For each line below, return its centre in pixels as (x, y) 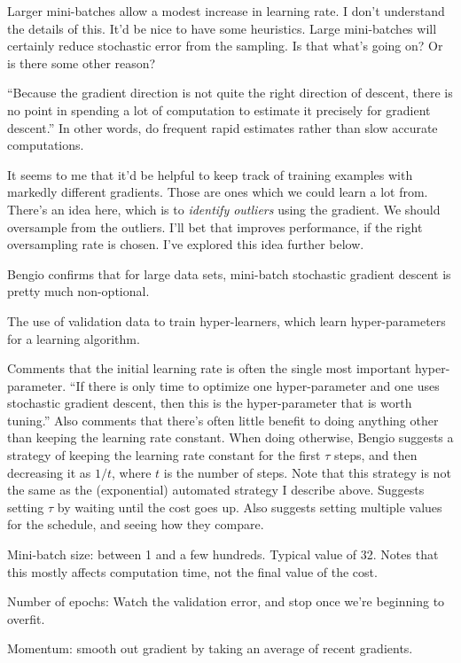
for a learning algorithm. (74, 338)
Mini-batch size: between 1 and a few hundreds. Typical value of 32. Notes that (223, 554)
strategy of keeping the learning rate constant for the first (164, 455)
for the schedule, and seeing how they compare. (136, 524)
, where (132, 472)
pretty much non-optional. (78, 291)
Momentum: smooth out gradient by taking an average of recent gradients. (210, 648)
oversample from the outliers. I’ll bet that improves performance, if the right (215, 226)
